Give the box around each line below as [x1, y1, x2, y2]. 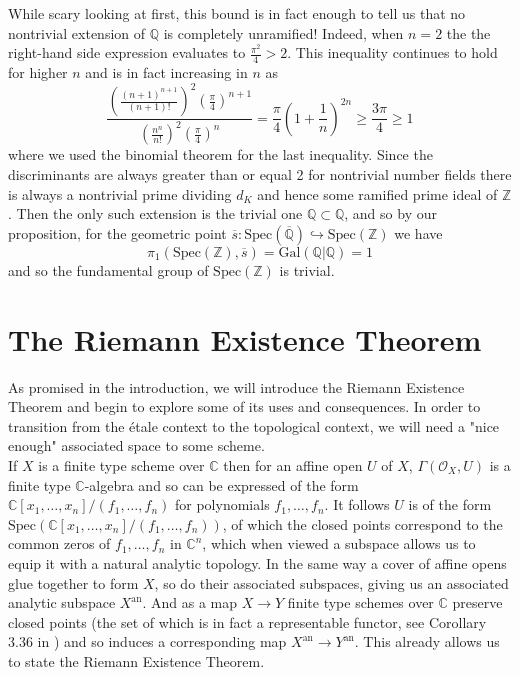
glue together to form [8, 572, 139, 593]
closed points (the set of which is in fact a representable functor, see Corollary [8, 611, 487, 632]
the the [446, 22, 491, 43]
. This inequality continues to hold [287, 42, 498, 63]
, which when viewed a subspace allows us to [202, 533, 476, 554]
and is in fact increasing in [85, 62, 248, 83]
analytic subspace [8, 592, 116, 613]
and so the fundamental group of [8, 259, 209, 280]
